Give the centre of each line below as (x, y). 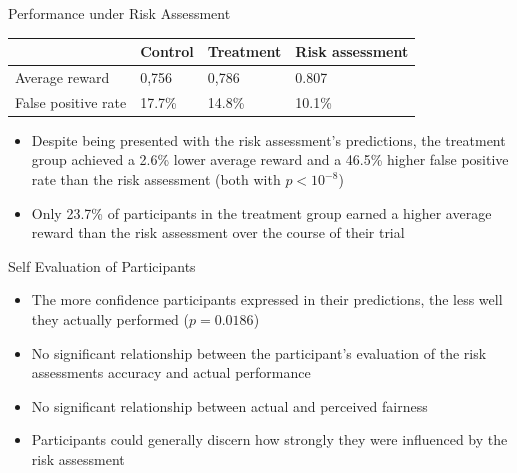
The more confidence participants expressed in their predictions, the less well (267, 299)
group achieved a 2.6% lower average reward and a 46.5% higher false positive (270, 159)
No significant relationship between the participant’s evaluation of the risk (259, 352)
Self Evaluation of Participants (102, 265)
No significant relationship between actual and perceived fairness (229, 405)
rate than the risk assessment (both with (156, 179)
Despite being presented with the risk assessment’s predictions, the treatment (268, 139)
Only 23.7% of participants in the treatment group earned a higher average (261, 212)
